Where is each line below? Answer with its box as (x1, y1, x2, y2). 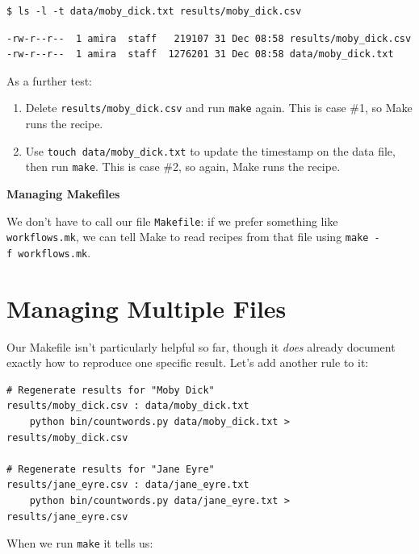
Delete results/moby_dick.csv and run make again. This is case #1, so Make (25, 99, 413, 116)
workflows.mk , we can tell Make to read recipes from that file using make (6, 228, 369, 245)
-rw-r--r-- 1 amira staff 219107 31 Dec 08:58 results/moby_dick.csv (6, 32, 412, 44)
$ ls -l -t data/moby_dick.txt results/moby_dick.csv (6, 6, 302, 17)
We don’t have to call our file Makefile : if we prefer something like (6, 212, 338, 229)
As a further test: (6, 72, 93, 89)
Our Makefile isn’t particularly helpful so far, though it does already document (6, 338, 396, 355)
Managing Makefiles (6, 185, 120, 202)
